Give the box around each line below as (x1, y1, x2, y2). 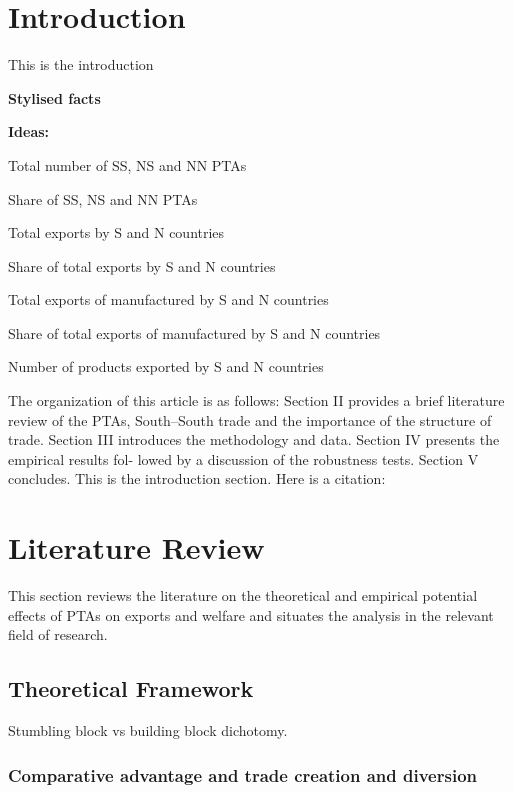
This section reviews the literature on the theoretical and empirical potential (8, 585, 478, 606)
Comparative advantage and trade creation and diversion (8, 762, 477, 787)
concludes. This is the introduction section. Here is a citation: (8, 468, 386, 489)
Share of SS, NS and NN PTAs (8, 188, 198, 209)
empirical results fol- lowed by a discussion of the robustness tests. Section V (8, 448, 479, 469)
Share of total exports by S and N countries (8, 255, 276, 276)
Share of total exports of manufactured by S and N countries (8, 322, 381, 343)
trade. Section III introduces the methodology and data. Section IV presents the (8, 429, 500, 450)
